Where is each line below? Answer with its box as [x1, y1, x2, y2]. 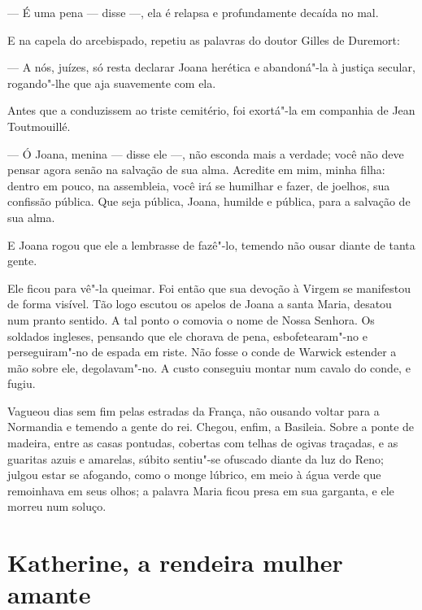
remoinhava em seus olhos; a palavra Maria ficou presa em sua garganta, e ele [7, 481, 394, 499]
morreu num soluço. [7, 498, 107, 515]
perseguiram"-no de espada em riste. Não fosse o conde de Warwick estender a [7, 343, 397, 360]
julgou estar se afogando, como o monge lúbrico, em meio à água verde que [7, 466, 381, 483]
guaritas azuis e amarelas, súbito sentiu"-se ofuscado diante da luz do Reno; [7, 450, 384, 467]
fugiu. [7, 375, 36, 392]
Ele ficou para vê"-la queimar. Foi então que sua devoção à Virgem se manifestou [7, 279, 411, 296]
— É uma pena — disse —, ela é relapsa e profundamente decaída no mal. [7, 4, 379, 20]
